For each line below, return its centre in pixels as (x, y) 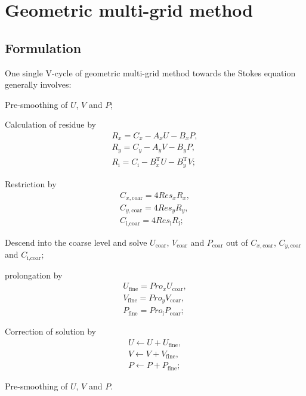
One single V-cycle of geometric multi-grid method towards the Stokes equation (150, 72)
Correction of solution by (51, 331)
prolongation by (34, 275)
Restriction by (31, 183)
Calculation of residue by (50, 124)
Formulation (43, 47)
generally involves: (38, 84)
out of (237, 242)
